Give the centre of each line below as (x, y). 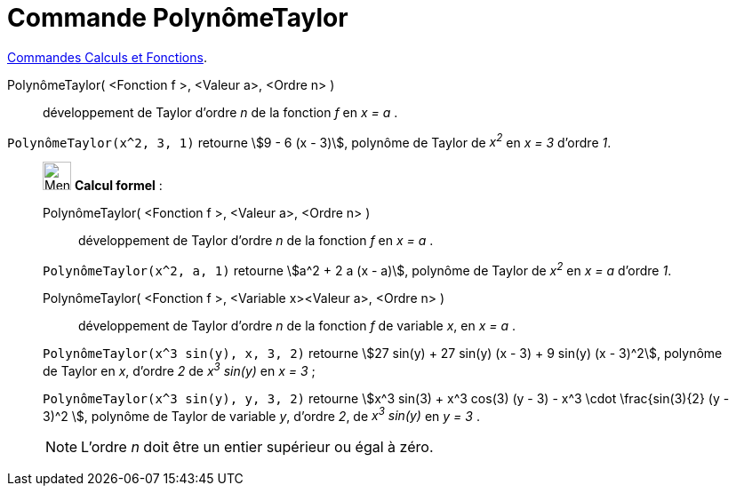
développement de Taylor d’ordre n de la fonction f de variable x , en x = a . (297, 326)
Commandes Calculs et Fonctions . (107, 57)
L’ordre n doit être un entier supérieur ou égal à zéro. (257, 447)
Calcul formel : (118, 186)
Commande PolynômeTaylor (178, 18)
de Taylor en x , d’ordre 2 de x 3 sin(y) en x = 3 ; (179, 370)
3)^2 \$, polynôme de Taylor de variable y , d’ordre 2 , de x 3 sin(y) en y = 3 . (261, 414)
